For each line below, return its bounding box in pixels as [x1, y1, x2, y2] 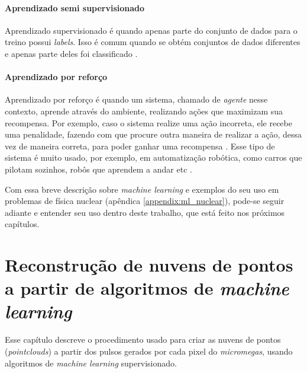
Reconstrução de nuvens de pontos [5, 253, 293, 277]
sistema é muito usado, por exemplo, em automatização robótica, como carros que [5, 151, 302, 164]
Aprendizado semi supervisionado [5, 1, 145, 14]
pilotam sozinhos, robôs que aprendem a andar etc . [5, 162, 192, 175]
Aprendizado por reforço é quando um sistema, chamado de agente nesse [5, 93, 268, 106]
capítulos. [5, 218, 40, 230]
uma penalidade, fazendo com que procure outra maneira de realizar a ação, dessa [5, 128, 302, 141]
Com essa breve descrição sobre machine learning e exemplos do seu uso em [5, 183, 279, 195]
